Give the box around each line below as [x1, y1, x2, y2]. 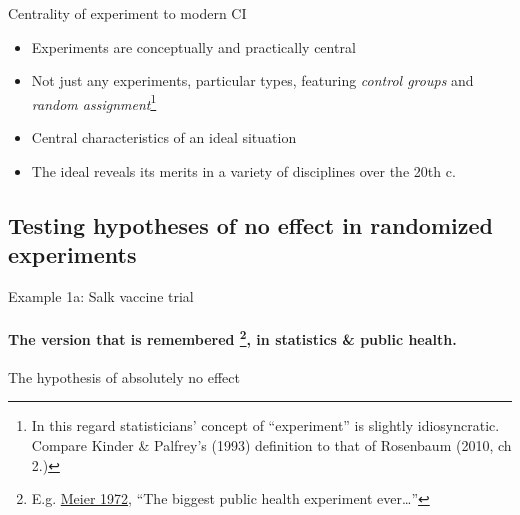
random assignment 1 [31, 90, 157, 114]
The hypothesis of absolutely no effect [8, 366, 240, 387]
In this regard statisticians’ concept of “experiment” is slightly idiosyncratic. [31, 415, 500, 436]
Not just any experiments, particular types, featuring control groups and [31, 70, 474, 91]
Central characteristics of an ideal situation [31, 127, 297, 148]
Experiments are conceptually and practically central [31, 36, 356, 57]
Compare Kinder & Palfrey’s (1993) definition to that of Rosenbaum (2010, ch [31, 435, 512, 456]
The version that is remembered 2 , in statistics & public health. [8, 326, 457, 349]
